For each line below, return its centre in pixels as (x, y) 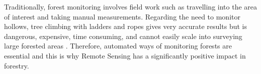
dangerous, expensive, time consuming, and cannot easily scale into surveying (123, 36)
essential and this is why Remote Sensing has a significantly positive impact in (125, 55)
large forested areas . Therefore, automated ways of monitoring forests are (118, 46)
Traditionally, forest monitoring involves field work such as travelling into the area (131, 6)
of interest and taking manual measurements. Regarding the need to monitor (122, 16)
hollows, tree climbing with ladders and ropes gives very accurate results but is (125, 26)
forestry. (17, 65)
